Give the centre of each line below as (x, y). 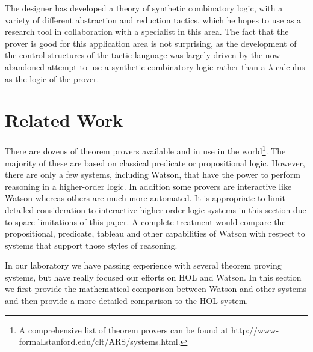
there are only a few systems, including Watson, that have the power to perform (153, 174)
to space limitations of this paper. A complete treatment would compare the (145, 221)
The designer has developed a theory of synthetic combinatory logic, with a (144, 8)
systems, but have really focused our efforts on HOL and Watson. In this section (153, 277)
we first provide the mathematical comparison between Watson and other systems (156, 289)
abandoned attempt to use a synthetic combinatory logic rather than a (135, 66)
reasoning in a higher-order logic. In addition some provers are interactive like (148, 186)
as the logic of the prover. (52, 78)
